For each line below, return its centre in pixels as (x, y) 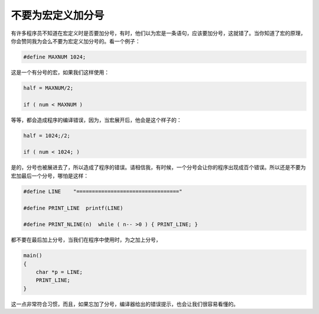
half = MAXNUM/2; (48, 88)
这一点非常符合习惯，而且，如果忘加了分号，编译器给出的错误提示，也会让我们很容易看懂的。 (125, 304)
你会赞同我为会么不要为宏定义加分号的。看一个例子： (76, 41)
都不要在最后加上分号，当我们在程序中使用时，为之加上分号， (86, 240)
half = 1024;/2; (47, 135)
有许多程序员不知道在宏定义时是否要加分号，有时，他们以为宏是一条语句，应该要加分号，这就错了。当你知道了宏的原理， (158, 33)
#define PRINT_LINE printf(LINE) (73, 208)
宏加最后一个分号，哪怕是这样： (50, 176)
